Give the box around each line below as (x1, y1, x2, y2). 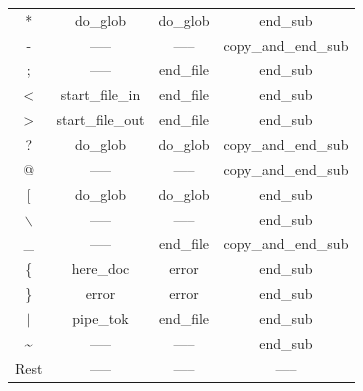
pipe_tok (72, 307, 129, 328)
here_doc (71, 258, 130, 279)
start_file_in (60, 84, 141, 105)
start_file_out (56, 109, 145, 130)
